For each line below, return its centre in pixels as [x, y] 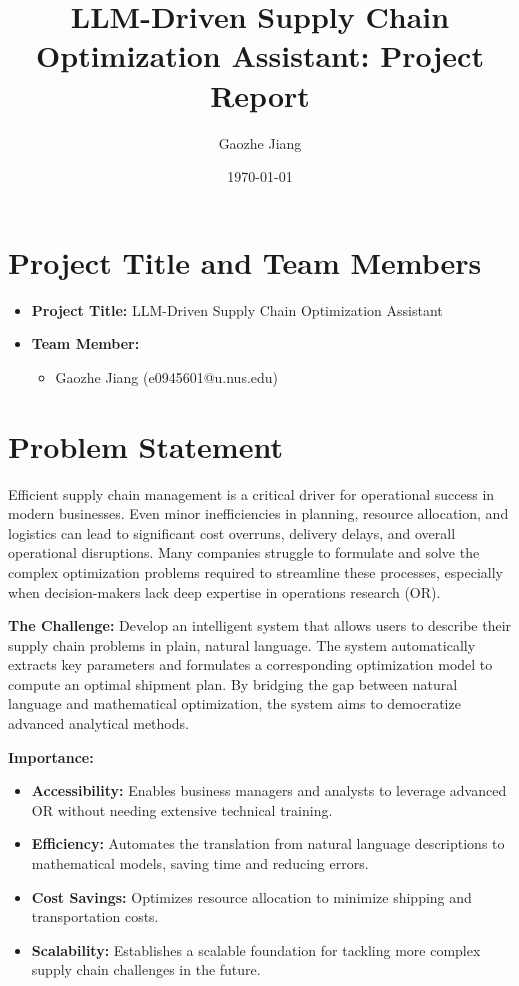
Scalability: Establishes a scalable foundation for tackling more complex [256, 949]
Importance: [51, 756]
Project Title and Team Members [245, 261]
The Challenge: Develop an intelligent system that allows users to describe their [260, 625]
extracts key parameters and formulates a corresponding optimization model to [250, 664]
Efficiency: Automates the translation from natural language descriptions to [268, 843]
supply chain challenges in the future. [146, 969]
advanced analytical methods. [98, 723]
